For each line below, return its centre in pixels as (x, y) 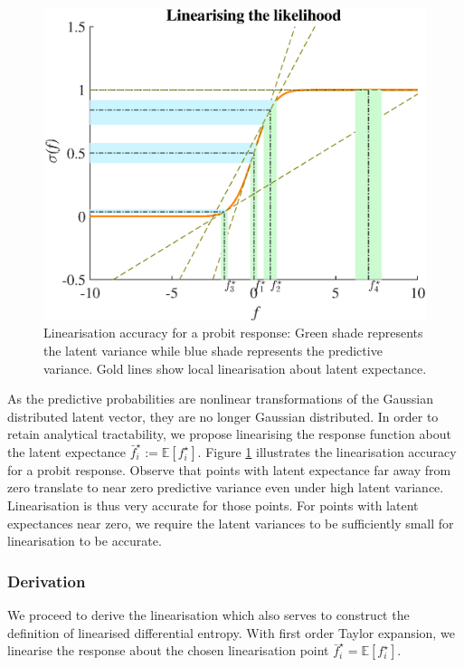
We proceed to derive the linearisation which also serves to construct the (208, 615)
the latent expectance (67, 451)
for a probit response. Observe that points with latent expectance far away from (229, 469)
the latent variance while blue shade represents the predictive (213, 350)
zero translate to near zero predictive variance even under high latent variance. (226, 487)
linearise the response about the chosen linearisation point (168, 650)
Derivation (47, 581)
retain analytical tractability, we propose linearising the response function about (229, 434)
